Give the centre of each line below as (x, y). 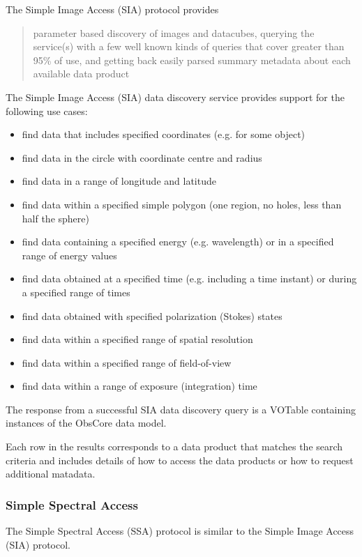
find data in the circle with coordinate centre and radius (142, 157)
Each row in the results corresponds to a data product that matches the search (174, 447)
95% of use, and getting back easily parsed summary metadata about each (192, 60)
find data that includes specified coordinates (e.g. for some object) (164, 134)
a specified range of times (76, 292)
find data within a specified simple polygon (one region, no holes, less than (182, 204)
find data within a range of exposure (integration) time (139, 386)
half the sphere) (55, 218)
